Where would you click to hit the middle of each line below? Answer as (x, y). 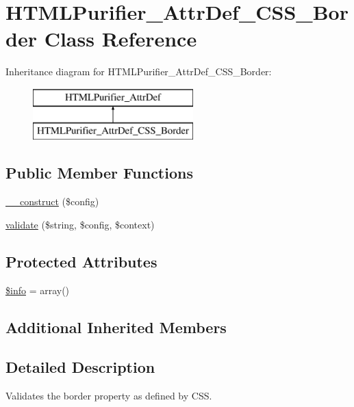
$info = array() (38, 290)
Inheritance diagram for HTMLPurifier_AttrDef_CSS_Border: (139, 71)
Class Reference (121, 39)
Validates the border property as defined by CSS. (109, 396)
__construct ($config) (52, 201)
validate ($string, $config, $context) (80, 224)
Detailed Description (80, 367)
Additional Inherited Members (116, 327)
